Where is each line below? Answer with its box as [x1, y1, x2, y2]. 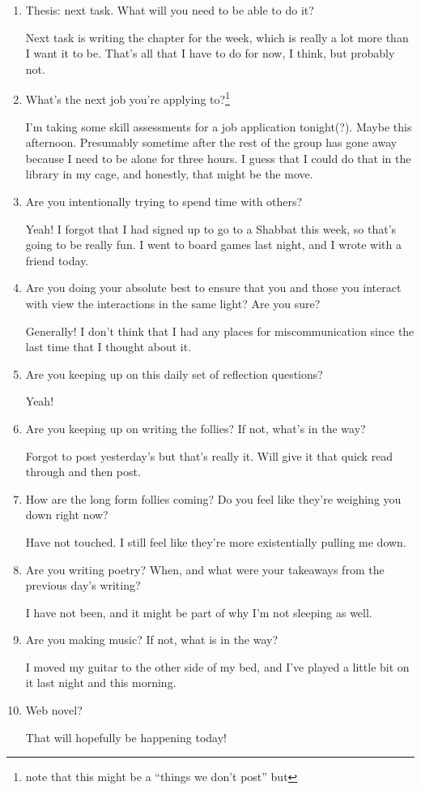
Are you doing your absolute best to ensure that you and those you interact [25, 279, 402, 296]
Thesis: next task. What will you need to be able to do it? [25, 2, 314, 18]
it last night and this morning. [25, 674, 176, 691]
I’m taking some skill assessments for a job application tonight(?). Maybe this [25, 118, 412, 135]
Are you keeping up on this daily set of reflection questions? [25, 365, 323, 382]
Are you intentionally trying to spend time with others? [25, 193, 303, 209]
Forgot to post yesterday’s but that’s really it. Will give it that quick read [25, 447, 393, 464]
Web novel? [25, 702, 83, 719]
